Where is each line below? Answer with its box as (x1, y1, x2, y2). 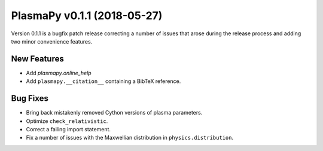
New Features (11, 54, 64, 64)
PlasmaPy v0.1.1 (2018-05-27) (11, 9, 163, 22)
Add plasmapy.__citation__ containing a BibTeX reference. (26, 78, 181, 85)
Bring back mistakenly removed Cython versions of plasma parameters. (26, 109, 203, 116)
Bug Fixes (11, 93, 49, 104)
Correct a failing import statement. (26, 125, 111, 132)
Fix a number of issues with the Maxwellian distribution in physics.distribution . (26, 134, 233, 141)
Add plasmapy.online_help (26, 69, 92, 76)
